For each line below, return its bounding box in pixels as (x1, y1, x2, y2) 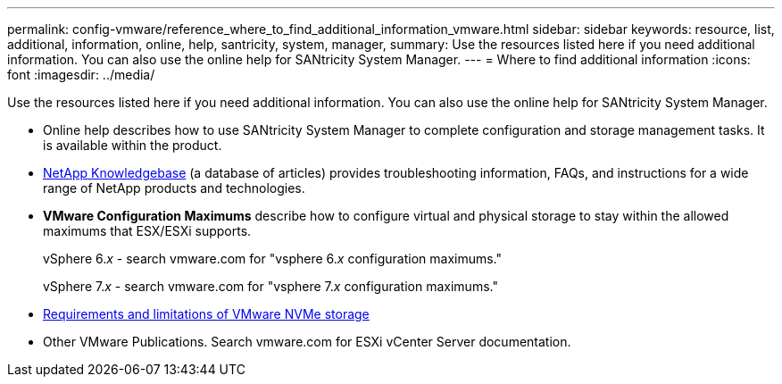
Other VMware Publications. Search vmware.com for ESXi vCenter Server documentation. (43, 334, 571, 349)
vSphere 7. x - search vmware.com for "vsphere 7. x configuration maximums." (43, 279, 498, 294)
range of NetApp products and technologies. (43, 180, 305, 196)
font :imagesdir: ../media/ (7, 67, 155, 82)
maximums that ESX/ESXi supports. (43, 223, 252, 238)
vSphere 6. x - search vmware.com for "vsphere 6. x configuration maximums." (43, 251, 503, 266)
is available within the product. (43, 138, 222, 153)
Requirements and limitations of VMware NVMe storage (43, 306, 370, 321)
